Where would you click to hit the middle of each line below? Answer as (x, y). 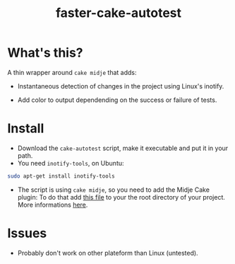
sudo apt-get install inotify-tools (61, 176)
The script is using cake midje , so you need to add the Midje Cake (114, 190)
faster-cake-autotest (119, 13)
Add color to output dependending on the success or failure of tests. (117, 100)
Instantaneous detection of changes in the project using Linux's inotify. (121, 86)
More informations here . (53, 205)
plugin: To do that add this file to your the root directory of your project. (121, 197)
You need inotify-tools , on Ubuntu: (71, 163)
